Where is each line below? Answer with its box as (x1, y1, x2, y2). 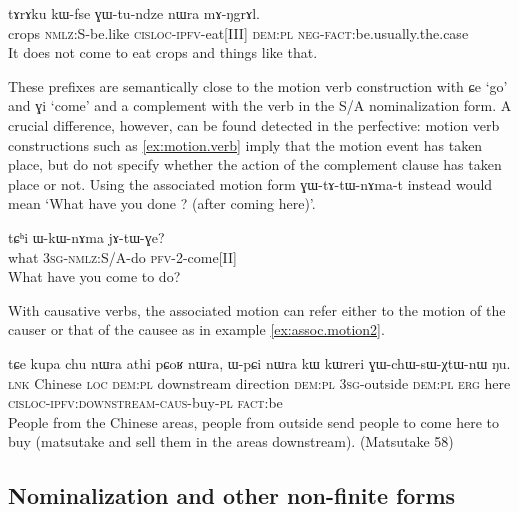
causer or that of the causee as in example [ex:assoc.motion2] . (8, 319, 385, 340)
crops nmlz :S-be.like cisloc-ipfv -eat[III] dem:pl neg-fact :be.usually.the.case (8, 22, 469, 43)
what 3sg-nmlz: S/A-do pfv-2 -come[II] (8, 246, 237, 267)
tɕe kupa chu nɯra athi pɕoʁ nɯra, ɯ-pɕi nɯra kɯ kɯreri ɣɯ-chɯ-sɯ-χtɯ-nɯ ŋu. (8, 352, 511, 373)
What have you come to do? (8, 266, 181, 287)
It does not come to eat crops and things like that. (8, 42, 318, 63)
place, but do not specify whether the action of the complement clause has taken (8, 154, 502, 175)
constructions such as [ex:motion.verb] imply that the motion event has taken (8, 134, 483, 155)
